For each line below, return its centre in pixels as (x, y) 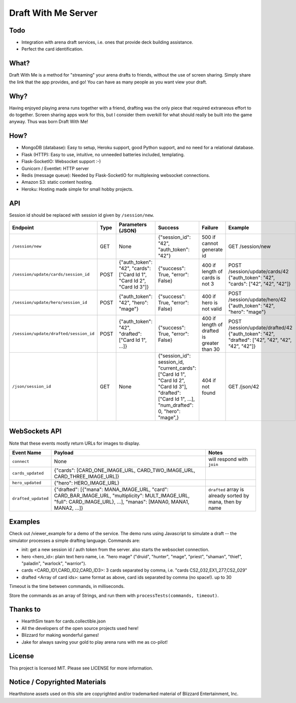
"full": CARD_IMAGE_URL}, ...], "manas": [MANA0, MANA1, (122, 501)
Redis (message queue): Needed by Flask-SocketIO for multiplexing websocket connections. (116, 175)
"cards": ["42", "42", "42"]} (259, 284)
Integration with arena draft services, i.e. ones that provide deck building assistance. (107, 42)
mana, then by (225, 501)
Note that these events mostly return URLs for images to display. (75, 443)
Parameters (133, 224)
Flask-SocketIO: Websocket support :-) (61, 162)
